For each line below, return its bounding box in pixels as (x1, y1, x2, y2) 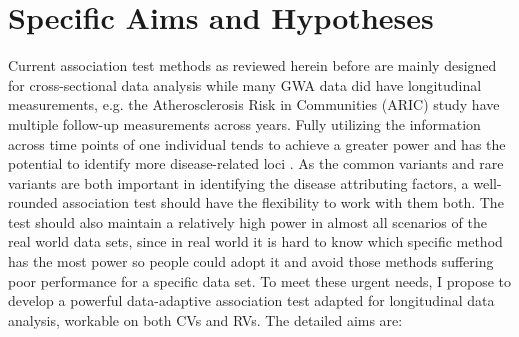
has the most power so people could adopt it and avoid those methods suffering (8, 251, 494, 272)
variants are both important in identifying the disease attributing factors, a (8, 172, 469, 193)
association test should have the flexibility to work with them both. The (62, 192, 504, 213)
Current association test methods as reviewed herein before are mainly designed (8, 55, 497, 76)
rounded (8, 192, 58, 213)
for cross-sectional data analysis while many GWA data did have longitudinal (8, 74, 482, 95)
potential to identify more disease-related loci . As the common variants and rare (8, 153, 504, 174)
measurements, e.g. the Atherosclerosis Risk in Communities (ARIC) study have (8, 94, 500, 115)
